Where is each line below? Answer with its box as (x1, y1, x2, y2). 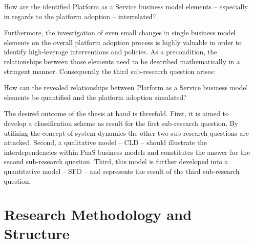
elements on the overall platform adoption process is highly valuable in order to (4, 37, 242, 47)
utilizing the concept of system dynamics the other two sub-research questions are (4, 127, 249, 138)
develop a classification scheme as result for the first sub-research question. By (4, 118, 238, 128)
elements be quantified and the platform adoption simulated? (4, 92, 187, 102)
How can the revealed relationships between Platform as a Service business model (4, 82, 248, 93)
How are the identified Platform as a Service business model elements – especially (4, 1, 248, 11)
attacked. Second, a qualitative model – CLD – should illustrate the (4, 137, 207, 147)
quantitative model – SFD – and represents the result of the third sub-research (4, 166, 240, 176)
